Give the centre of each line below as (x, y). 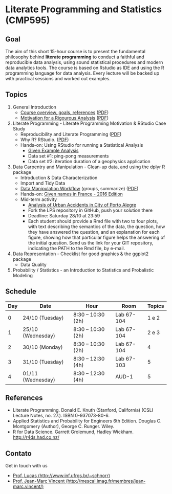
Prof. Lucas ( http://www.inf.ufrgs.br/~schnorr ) (61, 476)
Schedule (21, 292)
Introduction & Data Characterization (59, 177)
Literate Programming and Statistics (84, 9)
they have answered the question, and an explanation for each (94, 232)
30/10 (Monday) (43, 347)
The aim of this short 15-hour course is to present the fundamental (76, 51)
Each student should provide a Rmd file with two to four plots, (93, 221)
